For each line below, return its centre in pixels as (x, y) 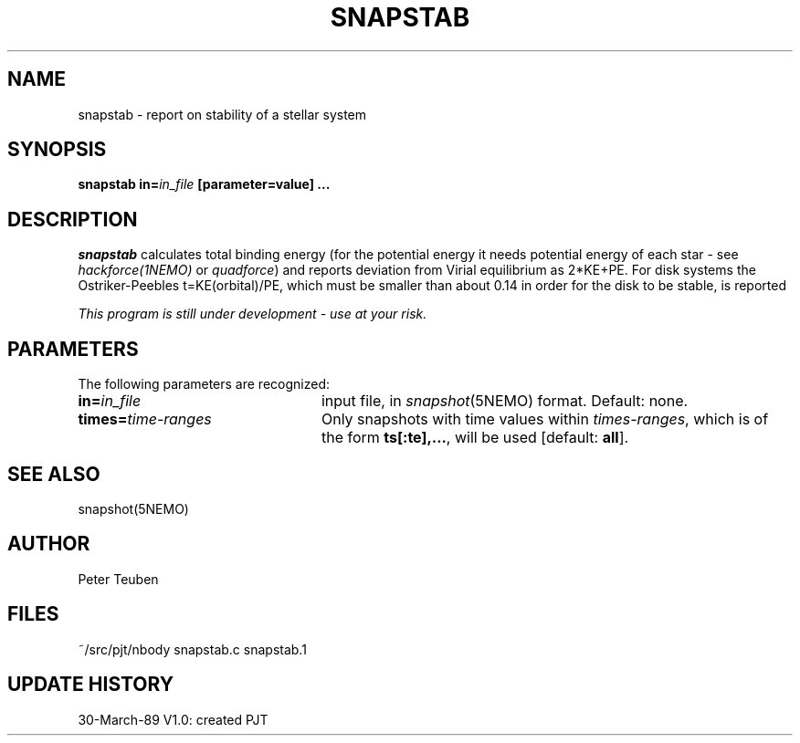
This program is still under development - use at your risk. (253, 314)
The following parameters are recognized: (204, 384)
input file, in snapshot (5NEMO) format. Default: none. (505, 401)
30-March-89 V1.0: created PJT (173, 719)
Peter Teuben (118, 579)
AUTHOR (49, 544)
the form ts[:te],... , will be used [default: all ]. (475, 438)
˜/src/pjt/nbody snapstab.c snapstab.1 (192, 649)
